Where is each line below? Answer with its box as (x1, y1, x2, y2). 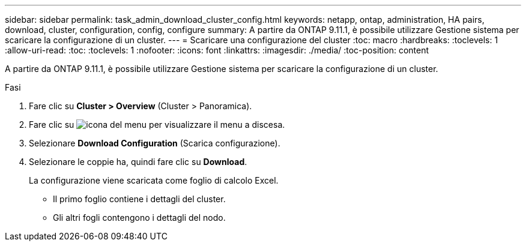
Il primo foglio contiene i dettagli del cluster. (53, 194, 226, 204)
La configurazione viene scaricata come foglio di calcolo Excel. (29, 175, 279, 185)
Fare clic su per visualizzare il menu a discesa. (29, 119, 285, 130)
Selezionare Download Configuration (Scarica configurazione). (29, 138, 280, 148)
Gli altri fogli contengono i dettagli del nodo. (53, 212, 226, 223)
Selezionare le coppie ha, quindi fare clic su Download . (29, 157, 247, 167)
